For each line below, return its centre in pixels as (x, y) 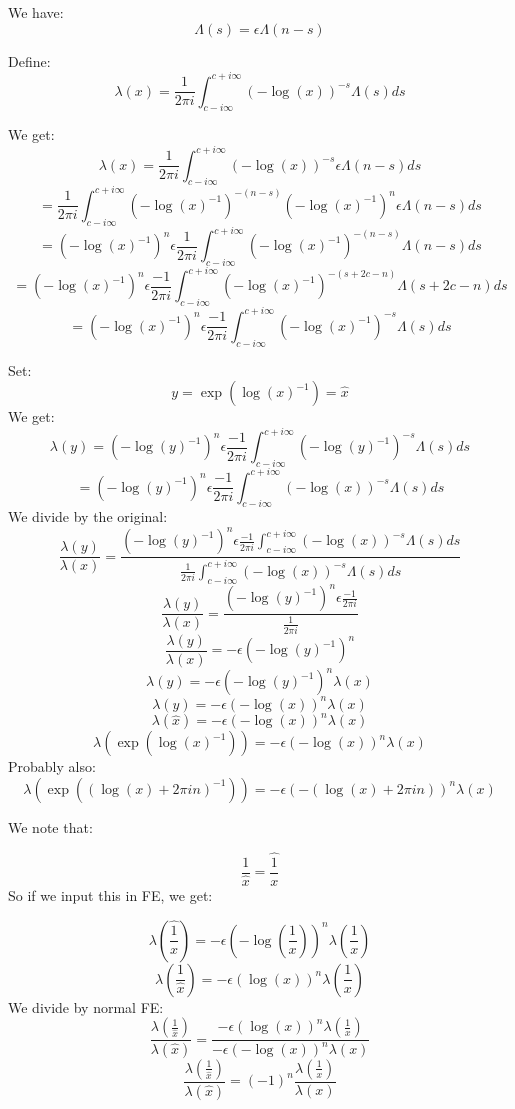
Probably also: (52, 766)
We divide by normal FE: (86, 1006)
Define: (29, 60)
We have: (36, 12)
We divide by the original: (88, 516)
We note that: (50, 826)
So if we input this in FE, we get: (110, 894)
